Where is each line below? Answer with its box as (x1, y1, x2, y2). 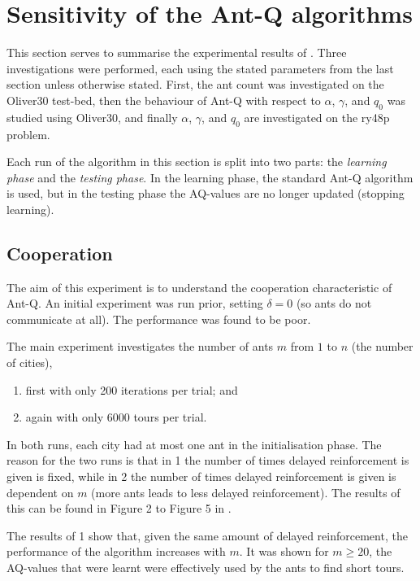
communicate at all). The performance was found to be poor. (6, 310, 311, 327)
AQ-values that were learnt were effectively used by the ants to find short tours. (6, 558, 405, 575)
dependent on (6, 483, 74, 500)
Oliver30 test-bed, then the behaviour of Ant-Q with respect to (6, 91, 321, 108)
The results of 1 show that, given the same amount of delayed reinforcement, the (6, 526, 408, 544)
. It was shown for (239, 543, 329, 560)
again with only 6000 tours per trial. (25, 408, 207, 426)
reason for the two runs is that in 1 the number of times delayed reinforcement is (6, 452, 409, 469)
